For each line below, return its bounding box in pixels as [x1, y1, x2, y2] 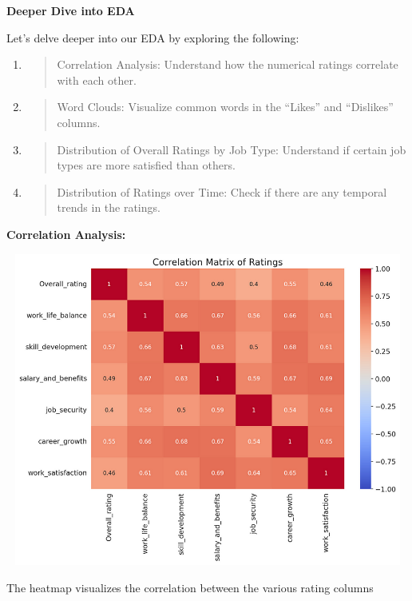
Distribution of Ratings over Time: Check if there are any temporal [57, 183, 387, 200]
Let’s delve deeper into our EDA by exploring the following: [6, 29, 299, 46]
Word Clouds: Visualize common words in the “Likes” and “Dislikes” [57, 98, 394, 115]
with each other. [57, 71, 137, 88]
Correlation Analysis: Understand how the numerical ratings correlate [57, 56, 398, 73]
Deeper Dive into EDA [6, 2, 135, 18]
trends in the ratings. [57, 199, 160, 216]
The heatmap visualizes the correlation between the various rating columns [6, 579, 374, 595]
